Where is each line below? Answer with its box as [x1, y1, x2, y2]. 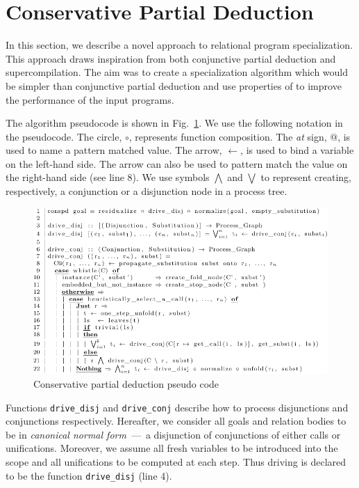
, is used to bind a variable [240, 143, 354, 157]
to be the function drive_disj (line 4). [6, 468, 172, 482]
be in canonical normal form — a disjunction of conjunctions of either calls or [6, 427, 341, 441]
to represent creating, [260, 170, 351, 184]
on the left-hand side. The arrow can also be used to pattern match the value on [6, 156, 348, 171]
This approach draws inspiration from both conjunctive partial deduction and [6, 51, 336, 65]
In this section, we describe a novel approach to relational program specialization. [6, 38, 353, 52]
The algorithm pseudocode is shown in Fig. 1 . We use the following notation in [6, 116, 343, 130]
